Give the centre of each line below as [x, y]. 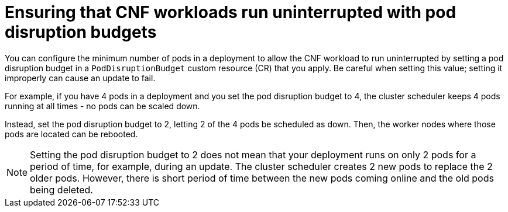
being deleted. [61, 190]
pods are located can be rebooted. [71, 134]
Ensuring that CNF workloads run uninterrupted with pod [231, 12]
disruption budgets [81, 32]
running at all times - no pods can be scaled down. [102, 106]
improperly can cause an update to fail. [80, 78]
